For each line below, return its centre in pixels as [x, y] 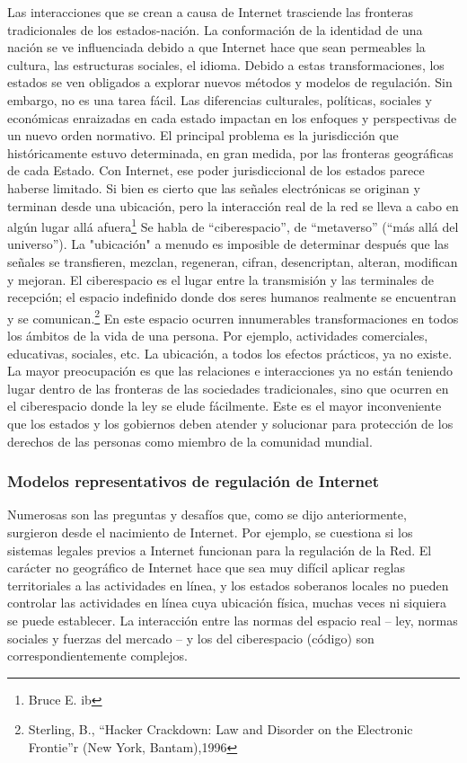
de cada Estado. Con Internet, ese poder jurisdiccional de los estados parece [216, 170]
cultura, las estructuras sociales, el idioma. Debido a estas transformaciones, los [226, 64]
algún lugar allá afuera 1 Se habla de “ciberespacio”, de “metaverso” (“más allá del [233, 225]
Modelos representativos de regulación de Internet [193, 481]
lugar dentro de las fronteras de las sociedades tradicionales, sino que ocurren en [228, 388]
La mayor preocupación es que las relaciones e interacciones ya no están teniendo [230, 371]
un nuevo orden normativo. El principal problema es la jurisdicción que [203, 135]
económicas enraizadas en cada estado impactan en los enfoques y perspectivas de [232, 117]
